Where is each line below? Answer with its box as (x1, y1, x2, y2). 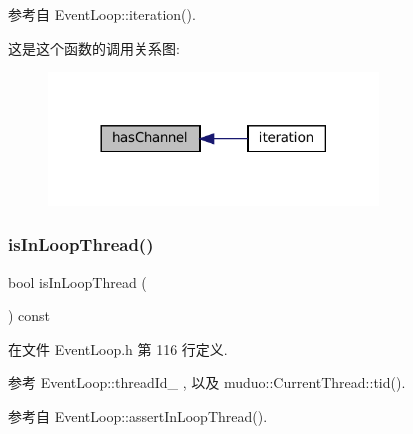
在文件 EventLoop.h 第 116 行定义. (8, 338, 228, 359)
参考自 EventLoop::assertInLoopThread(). (8, 406, 268, 427)
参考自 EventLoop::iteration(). (8, 4, 196, 24)
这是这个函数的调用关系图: (8, 37, 180, 58)
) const (8, 305, 51, 326)
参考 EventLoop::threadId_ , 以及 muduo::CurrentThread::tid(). (8, 372, 406, 393)
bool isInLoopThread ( (8, 271, 147, 292)
